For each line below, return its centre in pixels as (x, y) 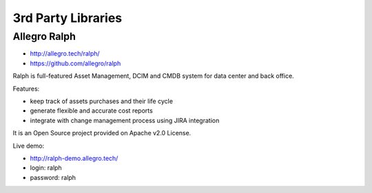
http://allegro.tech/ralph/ (65, 54)
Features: (26, 89)
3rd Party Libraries (68, 18)
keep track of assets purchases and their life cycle (102, 101)
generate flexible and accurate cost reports (91, 111)
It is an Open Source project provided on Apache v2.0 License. (102, 133)
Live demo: (29, 146)
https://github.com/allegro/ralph (75, 63)
